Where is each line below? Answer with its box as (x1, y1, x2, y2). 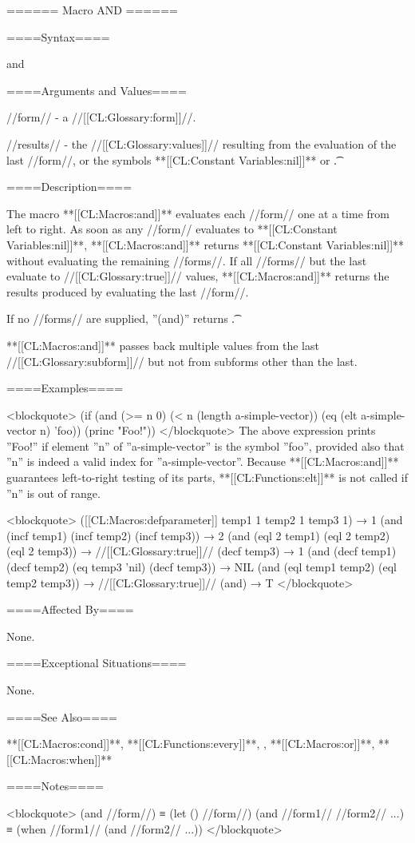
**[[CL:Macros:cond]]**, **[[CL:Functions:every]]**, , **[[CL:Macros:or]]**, (6, 735, 375, 752)
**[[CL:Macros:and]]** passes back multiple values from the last (6, 336, 319, 353)
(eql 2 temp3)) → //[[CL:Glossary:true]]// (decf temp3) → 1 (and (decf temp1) (6, 543, 397, 559)
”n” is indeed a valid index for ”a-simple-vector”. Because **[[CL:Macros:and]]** (6, 453, 399, 470)
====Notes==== (6, 777, 104, 794)
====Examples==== (6, 380, 124, 396)
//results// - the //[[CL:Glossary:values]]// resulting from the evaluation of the (6, 135, 397, 152)
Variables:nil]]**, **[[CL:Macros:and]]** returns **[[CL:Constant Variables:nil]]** (6, 236, 405, 253)
